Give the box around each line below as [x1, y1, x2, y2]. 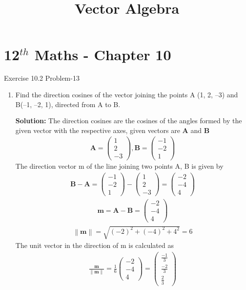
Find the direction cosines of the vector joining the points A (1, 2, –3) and [15, 89, 238, 99]
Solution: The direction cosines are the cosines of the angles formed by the [15, 115, 242, 126]
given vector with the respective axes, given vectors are [15, 125, 180, 135]
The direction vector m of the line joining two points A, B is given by [15, 161, 224, 171]
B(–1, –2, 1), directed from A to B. [15, 99, 121, 109]
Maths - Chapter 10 [34, 45, 171, 65]
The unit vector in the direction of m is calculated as [15, 240, 174, 250]
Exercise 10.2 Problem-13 [4, 73, 80, 83]
